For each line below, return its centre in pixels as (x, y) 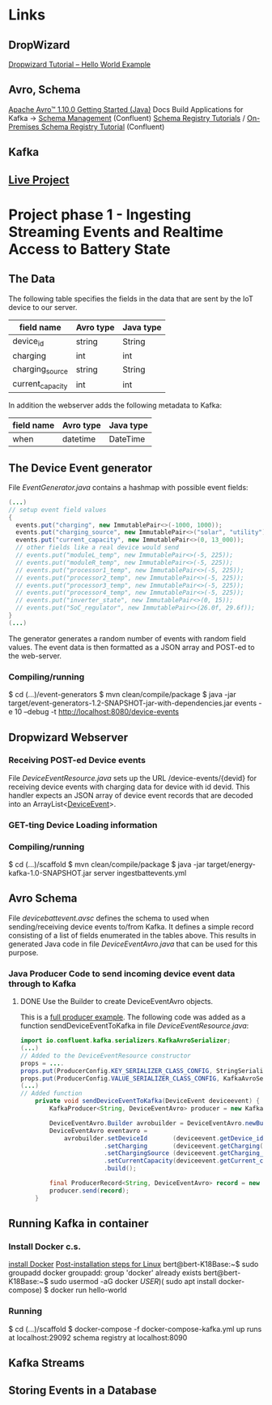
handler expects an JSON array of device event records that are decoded (131, 795)
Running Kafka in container (79, 1224)
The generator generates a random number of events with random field (127, 638)
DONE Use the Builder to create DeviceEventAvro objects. (116, 1002)
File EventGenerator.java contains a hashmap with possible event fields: (128, 487)
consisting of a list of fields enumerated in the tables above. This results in (132, 935)
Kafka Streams (47, 1363)
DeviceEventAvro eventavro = (99, 1131)
